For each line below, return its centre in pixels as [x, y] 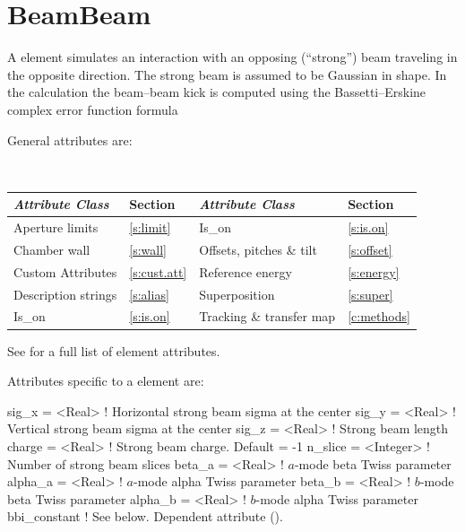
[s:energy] [374, 271]
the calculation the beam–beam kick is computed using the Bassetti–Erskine [217, 92]
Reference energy [245, 271]
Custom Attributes [65, 271]
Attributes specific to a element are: [106, 381]
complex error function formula [93, 109]
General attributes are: [70, 140]
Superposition [237, 294]
